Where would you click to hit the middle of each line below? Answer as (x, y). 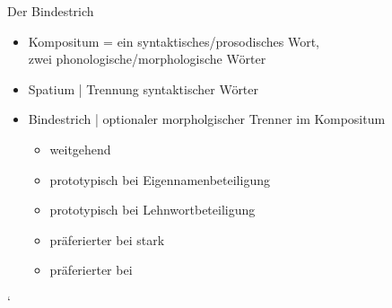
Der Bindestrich (51, 11)
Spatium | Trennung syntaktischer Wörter (144, 88)
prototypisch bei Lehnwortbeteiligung (152, 210)
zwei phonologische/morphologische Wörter (147, 59)
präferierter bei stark (107, 239)
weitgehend (80, 149)
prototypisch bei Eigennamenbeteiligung (160, 179)
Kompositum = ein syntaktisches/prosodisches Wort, (174, 41)
